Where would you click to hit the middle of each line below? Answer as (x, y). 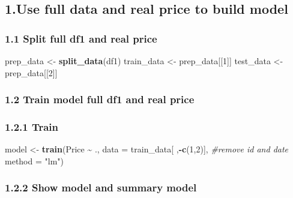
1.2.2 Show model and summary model (101, 187)
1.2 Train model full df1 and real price (100, 99)
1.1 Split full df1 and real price (81, 38)
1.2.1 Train (32, 126)
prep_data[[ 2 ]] (31, 72)
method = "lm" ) (34, 160)
